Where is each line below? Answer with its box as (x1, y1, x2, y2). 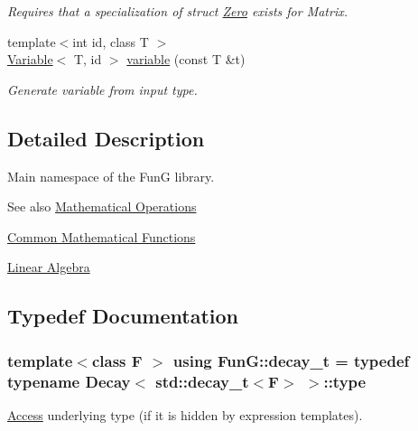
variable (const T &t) (126, 50, 246, 69)
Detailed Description (7, 124, 205, 152)
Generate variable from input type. (7, 80, 198, 98)
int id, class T (72, 32, 149, 51)
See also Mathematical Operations (7, 197, 197, 216)
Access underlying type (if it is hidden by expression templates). (7, 405, 363, 424)
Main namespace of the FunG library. (7, 166, 215, 185)
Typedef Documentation (7, 302, 238, 330)
